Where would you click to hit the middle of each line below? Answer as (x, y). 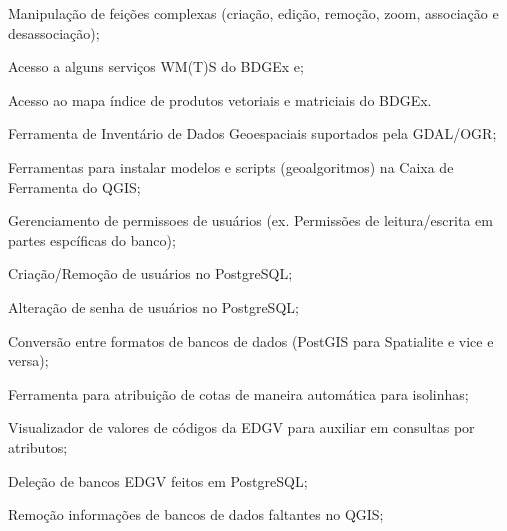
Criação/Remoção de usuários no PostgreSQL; (150, 273)
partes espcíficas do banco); (92, 239)
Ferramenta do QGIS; (74, 186)
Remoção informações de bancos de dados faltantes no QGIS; (196, 514)
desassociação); (54, 32)
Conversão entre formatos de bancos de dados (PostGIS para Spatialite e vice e (251, 340)
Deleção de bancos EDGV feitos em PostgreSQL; (158, 480)
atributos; (38, 446)
